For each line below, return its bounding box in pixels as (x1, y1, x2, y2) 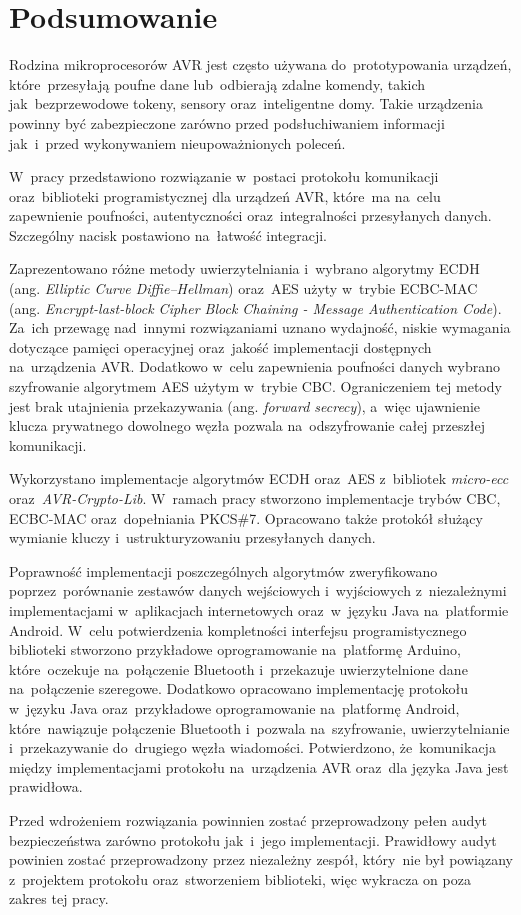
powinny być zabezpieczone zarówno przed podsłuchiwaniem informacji (9, 112, 445, 133)
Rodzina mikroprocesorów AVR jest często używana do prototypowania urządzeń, (9, 54, 512, 75)
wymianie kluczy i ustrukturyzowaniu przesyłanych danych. (9, 527, 376, 548)
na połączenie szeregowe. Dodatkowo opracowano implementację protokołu (9, 678, 468, 699)
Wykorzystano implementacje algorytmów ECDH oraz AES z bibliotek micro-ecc (9, 468, 509, 489)
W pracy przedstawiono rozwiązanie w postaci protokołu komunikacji (9, 166, 439, 187)
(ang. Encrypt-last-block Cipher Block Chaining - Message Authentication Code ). (9, 297, 502, 318)
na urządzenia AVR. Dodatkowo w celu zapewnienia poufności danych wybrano (9, 356, 500, 377)
